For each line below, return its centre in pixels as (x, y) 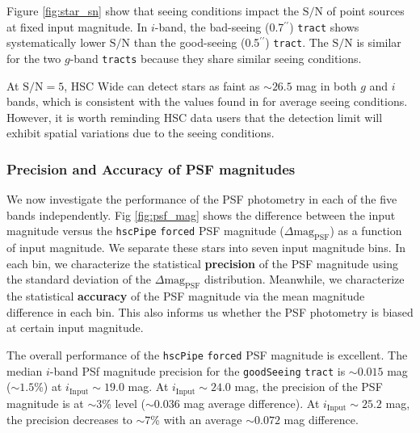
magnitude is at (45, 403)
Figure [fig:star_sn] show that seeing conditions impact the (153, 11)
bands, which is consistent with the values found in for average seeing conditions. (207, 101)
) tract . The (297, 42)
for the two (34, 58)
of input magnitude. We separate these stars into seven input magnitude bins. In (206, 248)
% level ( (124, 403)
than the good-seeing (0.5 (197, 42)
